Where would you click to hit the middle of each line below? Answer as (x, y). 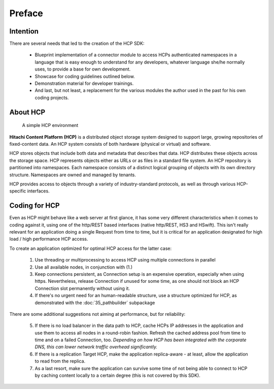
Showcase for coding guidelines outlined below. (85, 76)
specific (18, 191)
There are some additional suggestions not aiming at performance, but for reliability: (97, 314)
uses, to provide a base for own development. (83, 69)
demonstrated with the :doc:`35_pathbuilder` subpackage (95, 303)
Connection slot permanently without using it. (82, 288)
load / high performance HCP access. (49, 239)
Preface (26, 13)
